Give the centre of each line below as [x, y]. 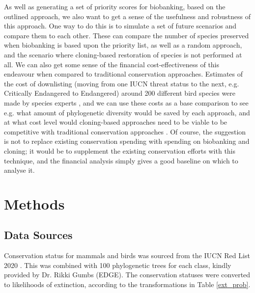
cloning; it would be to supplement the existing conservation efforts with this [120, 150]
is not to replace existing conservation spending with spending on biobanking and [127, 141]
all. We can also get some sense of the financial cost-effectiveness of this [112, 64]
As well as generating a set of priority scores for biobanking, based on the [115, 6]
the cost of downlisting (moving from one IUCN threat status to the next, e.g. [122, 83]
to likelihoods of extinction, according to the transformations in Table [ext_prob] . [127, 284]
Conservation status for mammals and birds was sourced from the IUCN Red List [127, 255]
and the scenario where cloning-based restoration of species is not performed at [123, 54]
